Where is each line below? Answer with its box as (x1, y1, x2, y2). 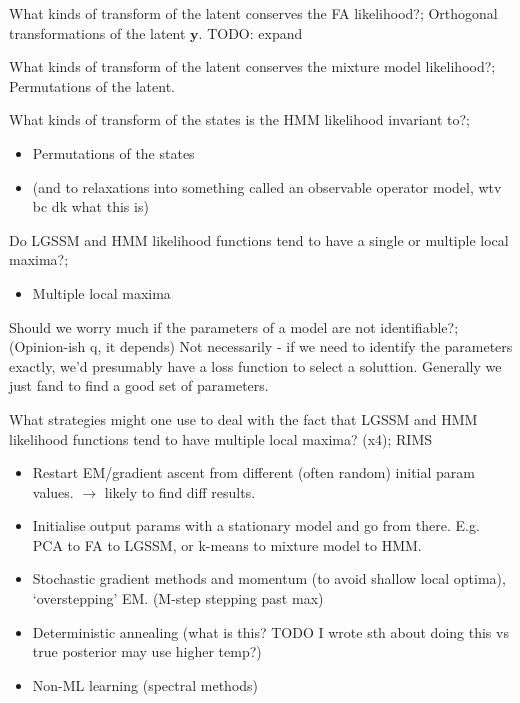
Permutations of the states (32, 142, 195, 163)
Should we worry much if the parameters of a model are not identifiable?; (9, 316, 459, 337)
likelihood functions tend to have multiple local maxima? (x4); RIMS (9, 428, 433, 449)
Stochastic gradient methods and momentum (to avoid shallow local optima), (32, 568, 506, 589)
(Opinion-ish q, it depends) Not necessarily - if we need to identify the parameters (9, 336, 513, 357)
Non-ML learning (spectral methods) (32, 674, 259, 695)
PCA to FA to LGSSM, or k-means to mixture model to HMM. (32, 534, 422, 555)
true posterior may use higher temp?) (32, 641, 262, 662)
